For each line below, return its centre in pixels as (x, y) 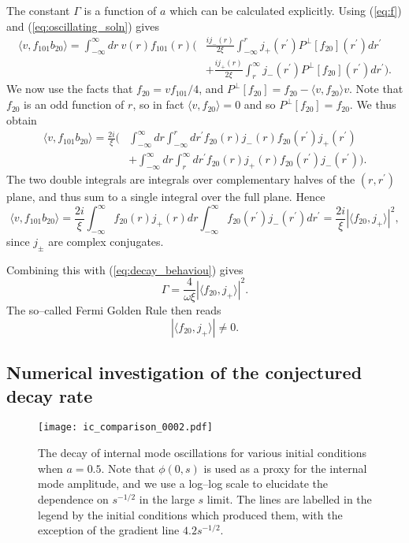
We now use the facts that (70, 89)
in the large (167, 498)
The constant (38, 10)
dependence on (73, 498)
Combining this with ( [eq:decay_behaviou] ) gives (125, 269)
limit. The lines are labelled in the (289, 498)
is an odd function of (74, 104)
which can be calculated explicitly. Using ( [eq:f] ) (286, 10)
